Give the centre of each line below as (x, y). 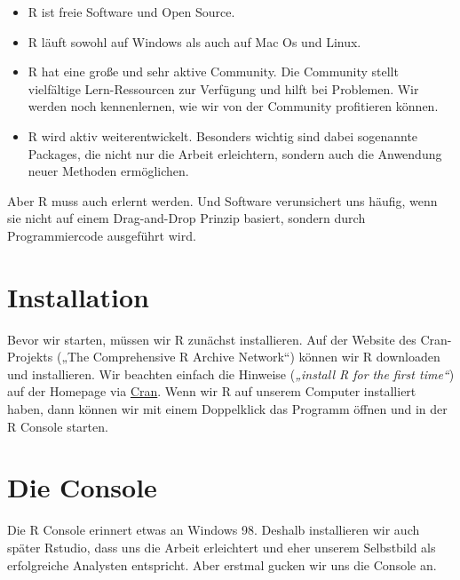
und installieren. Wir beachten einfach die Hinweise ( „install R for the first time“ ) (231, 373)
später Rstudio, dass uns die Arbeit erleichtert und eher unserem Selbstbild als (222, 547)
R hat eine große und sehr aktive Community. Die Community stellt (213, 72)
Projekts (30, 357)
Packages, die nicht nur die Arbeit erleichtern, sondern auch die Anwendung (235, 153)
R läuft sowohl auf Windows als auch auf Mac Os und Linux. (194, 41)
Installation (78, 296)
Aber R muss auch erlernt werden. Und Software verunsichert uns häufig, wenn (222, 200)
